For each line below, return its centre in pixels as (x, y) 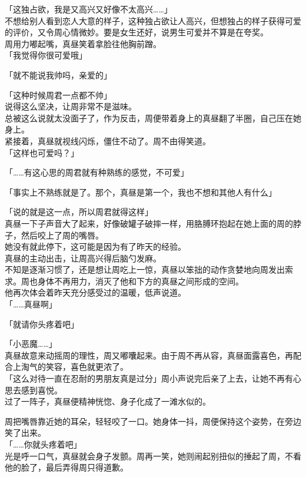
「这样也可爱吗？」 (42, 152)
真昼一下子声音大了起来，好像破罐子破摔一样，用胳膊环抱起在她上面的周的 (149, 223)
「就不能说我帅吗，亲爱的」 (58, 74)
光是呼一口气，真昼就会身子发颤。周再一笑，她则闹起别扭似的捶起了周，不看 (153, 456)
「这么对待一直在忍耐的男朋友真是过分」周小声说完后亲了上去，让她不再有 (149, 378)
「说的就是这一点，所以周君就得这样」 (79, 212)
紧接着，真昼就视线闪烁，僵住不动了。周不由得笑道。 (108, 140)
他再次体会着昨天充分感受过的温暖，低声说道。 (95, 292)
